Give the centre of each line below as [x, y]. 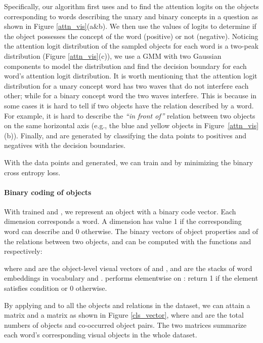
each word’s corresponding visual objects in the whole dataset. [101, 335]
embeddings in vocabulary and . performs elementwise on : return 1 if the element [131, 278]
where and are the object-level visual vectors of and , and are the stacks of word [128, 268]
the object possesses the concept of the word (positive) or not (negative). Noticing [131, 36]
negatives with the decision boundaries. [65, 145]
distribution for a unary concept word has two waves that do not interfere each [126, 85]
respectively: [23, 251]
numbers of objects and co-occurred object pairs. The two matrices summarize [125, 325]
